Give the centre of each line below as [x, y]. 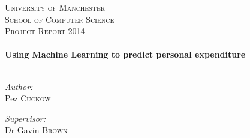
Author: [19, 86]
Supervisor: [25, 118]
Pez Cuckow [28, 98]
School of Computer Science [60, 19]
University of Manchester [55, 7]
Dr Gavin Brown [36, 130]
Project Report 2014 [45, 31]
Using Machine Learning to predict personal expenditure [125, 54]
